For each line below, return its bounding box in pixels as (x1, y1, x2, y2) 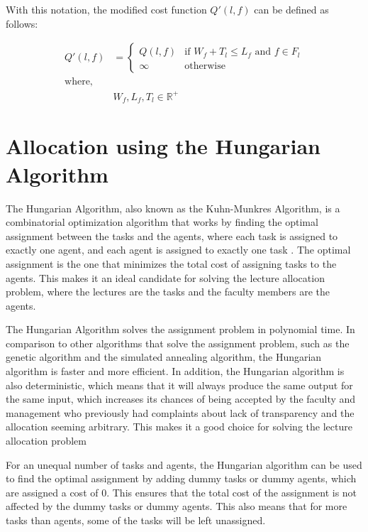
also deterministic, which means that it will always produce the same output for (6, 377, 353, 392)
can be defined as (254, 2, 329, 16)
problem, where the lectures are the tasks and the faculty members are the (6, 284, 330, 299)
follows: (6, 16, 38, 31)
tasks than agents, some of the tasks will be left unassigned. (6, 513, 266, 528)
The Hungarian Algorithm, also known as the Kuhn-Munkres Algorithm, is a (6, 200, 340, 215)
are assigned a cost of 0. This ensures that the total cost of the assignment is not (6, 484, 357, 499)
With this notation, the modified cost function (6, 2, 207, 16)
